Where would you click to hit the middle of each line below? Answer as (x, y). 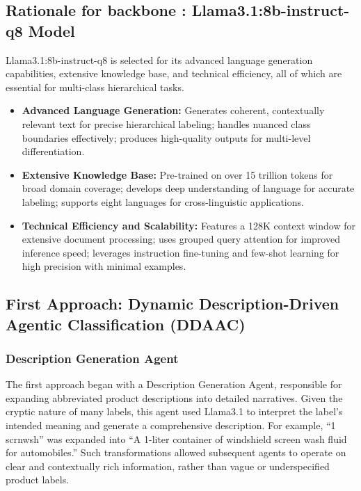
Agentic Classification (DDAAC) (126, 324)
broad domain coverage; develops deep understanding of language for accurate (188, 188)
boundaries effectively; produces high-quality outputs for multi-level (166, 137)
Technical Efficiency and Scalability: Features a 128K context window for (188, 225)
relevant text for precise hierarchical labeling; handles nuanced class (166, 123)
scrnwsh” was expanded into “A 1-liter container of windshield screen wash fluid (176, 438)
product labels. (38, 480)
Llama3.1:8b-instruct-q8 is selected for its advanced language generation (159, 59)
